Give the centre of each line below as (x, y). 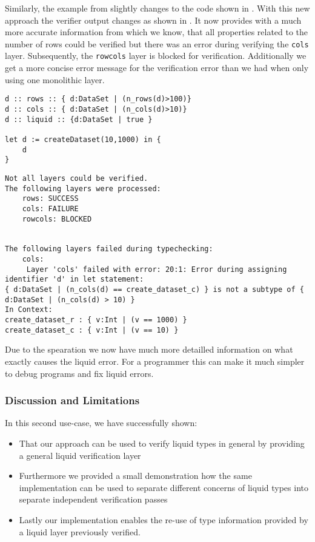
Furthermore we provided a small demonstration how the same (135, 476)
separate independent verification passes (93, 499)
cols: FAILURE (50, 208)
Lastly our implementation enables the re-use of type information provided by (164, 519)
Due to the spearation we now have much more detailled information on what (149, 349)
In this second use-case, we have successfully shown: (101, 423)
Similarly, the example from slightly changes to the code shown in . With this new (157, 8)
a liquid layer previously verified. (80, 531)
